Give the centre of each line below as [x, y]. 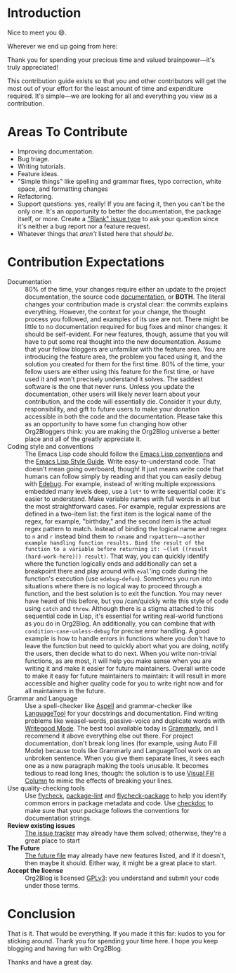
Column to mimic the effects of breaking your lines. [99, 781]
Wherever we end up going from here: [63, 46]
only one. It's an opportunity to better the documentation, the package [119, 211]
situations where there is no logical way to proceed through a [113, 585]
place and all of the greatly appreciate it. [83, 439]
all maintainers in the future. [65, 690]
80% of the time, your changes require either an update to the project [126, 289]
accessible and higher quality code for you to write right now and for [124, 683]
